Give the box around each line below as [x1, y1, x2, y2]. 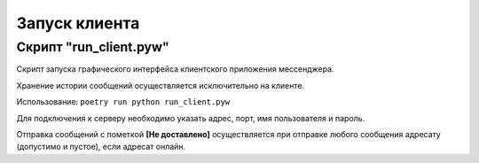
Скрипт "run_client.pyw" [16, 39, 169, 55]
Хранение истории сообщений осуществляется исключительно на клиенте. [16, 80, 305, 90]
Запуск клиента [16, 13, 140, 33]
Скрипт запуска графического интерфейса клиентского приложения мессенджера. [16, 64, 334, 74]
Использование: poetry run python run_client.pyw [16, 97, 231, 107]
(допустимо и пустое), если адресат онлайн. [16, 142, 186, 152]
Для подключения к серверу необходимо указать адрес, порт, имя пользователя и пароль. [16, 113, 365, 123]
